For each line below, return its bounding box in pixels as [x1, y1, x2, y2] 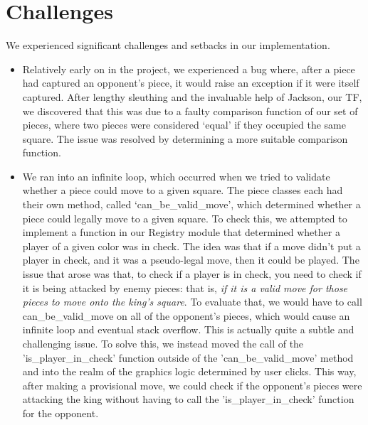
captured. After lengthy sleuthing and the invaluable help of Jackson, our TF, [22, 89, 362, 104]
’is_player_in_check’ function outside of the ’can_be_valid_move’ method [22, 350, 354, 365]
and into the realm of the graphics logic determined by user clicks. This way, [22, 364, 357, 379]
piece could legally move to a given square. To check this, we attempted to [22, 210, 347, 225]
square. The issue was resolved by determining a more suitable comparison [22, 131, 348, 146]
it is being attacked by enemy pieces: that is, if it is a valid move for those [22, 280, 348, 295]
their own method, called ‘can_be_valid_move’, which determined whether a [22, 197, 361, 212]
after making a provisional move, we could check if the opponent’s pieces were [22, 377, 362, 392]
